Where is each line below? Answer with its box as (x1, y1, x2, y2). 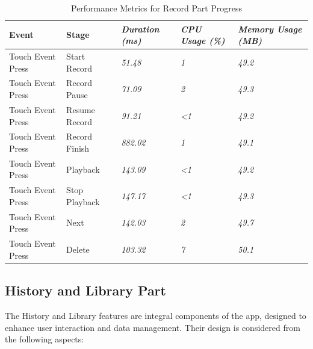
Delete (66, 242, 90, 255)
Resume (66, 103, 95, 116)
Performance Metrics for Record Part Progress (70, 2, 243, 14)
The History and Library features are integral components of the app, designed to (5, 309, 306, 321)
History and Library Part (5, 281, 166, 300)
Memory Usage (238, 22, 302, 35)
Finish (66, 141, 90, 154)
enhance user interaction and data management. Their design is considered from (5, 321, 300, 333)
